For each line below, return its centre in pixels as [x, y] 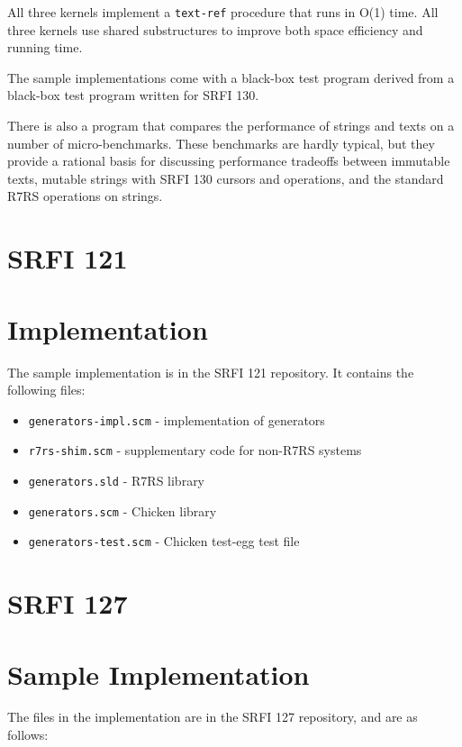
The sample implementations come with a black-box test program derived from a [231, 77]
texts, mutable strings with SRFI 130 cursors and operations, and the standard [226, 178]
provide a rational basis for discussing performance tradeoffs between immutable [229, 161]
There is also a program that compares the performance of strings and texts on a [231, 126]
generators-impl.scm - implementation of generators [177, 419]
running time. [45, 47]
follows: [28, 735]
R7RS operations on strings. [85, 196]
